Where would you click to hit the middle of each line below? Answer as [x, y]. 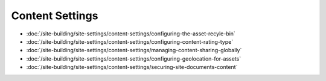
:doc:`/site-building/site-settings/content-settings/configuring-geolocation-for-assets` [134, 58]
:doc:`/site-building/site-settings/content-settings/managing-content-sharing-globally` [134, 50]
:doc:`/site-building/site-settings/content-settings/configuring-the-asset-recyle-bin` [131, 34]
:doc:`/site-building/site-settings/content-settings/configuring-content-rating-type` [130, 41]
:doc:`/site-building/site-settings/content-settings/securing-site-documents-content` [132, 67]
